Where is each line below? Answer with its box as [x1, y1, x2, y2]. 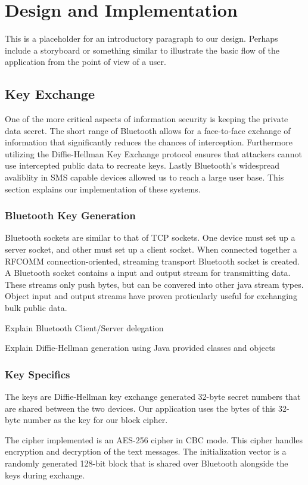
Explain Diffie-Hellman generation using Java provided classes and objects [5, 341, 276, 354]
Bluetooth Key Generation [5, 208, 136, 223]
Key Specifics [5, 366, 70, 381]
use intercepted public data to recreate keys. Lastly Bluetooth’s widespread [5, 159, 279, 172]
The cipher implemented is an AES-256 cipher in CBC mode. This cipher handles [5, 433, 303, 446]
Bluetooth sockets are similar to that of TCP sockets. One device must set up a [5, 231, 295, 244]
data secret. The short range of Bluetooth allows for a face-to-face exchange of [5, 124, 291, 136]
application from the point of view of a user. [5, 55, 166, 68]
